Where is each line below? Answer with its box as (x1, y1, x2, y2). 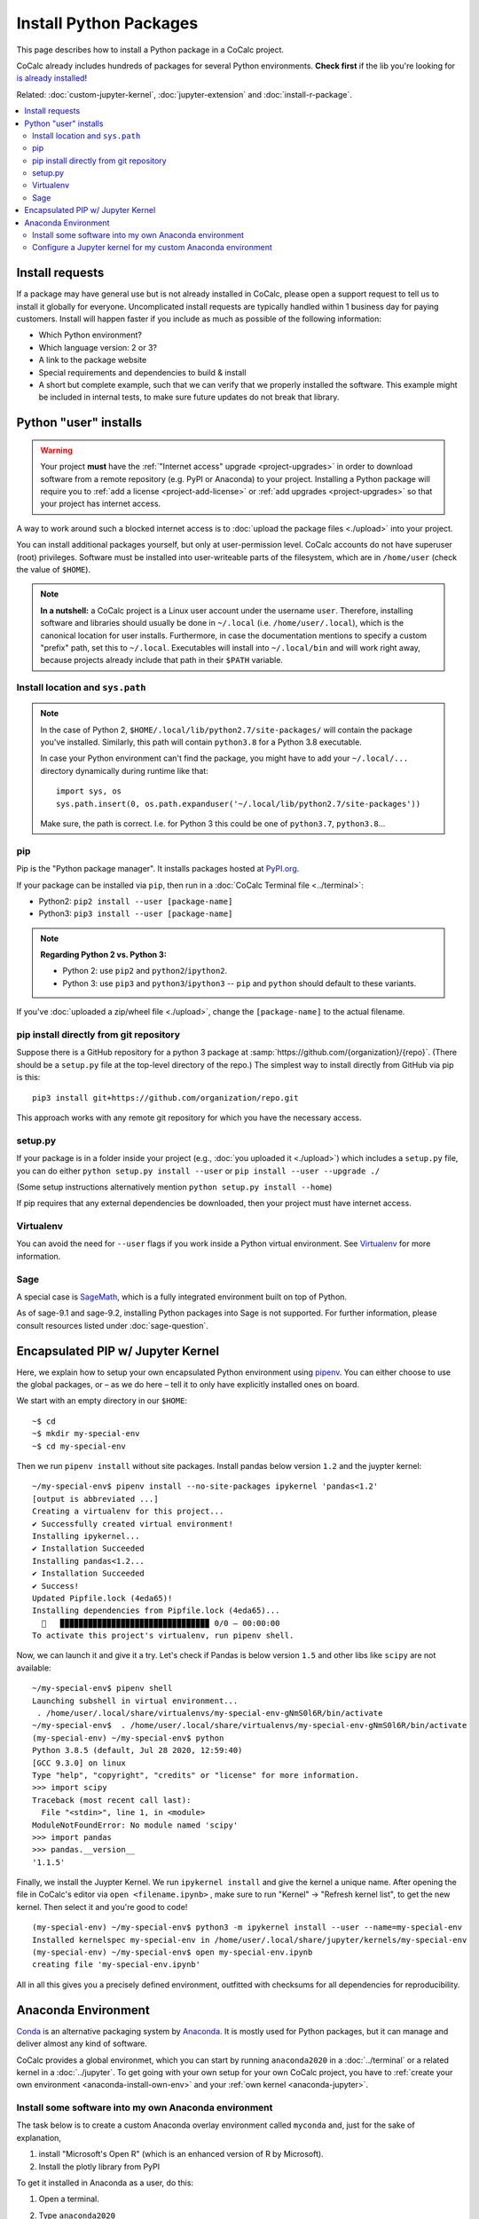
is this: (16, 1072, 41, 1083)
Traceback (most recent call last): (32, 1795, 192, 1805)
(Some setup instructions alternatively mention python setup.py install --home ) (16, 1181, 333, 1192)
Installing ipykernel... (32, 1531, 140, 1541)
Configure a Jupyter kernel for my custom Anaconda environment (32, 242, 272, 253)
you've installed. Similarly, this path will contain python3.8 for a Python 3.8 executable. (40, 737, 363, 747)
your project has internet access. (40, 498, 161, 509)
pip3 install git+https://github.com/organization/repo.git (32, 1093, 299, 1102)
